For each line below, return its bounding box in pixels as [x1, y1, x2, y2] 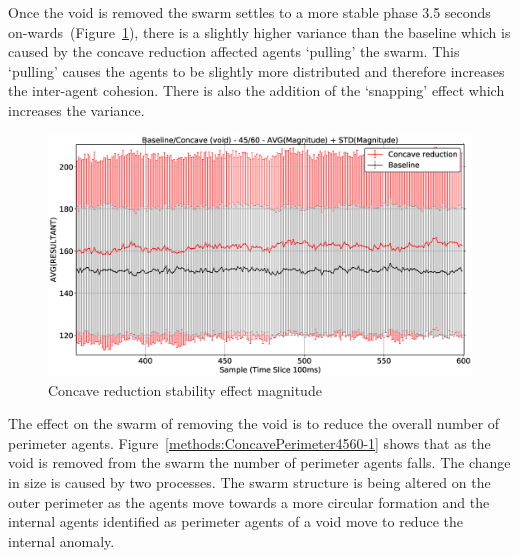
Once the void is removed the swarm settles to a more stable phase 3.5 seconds [8, 2, 491, 22]
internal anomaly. [8, 530, 115, 551]
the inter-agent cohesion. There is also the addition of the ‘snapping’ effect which [8, 80, 505, 101]
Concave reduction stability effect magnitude [48, 379, 322, 400]
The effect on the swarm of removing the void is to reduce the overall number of [8, 413, 500, 434]
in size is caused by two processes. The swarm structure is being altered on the [8, 471, 491, 492]
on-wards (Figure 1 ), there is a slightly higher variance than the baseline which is [8, 21, 511, 42]
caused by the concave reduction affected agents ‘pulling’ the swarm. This [8, 41, 460, 62]
